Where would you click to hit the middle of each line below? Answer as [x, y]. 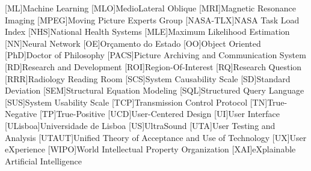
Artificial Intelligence [43, 160]
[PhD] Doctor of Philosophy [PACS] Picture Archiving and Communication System [155, 55]
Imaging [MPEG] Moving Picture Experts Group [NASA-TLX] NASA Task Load [152, 19]
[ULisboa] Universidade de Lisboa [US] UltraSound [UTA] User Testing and [140, 125]
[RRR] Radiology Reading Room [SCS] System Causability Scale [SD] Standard [148, 78]
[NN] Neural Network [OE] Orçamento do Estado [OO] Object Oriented [133, 43]
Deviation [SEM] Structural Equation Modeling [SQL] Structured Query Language [155, 90]
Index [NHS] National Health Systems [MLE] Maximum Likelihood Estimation [147, 31]
